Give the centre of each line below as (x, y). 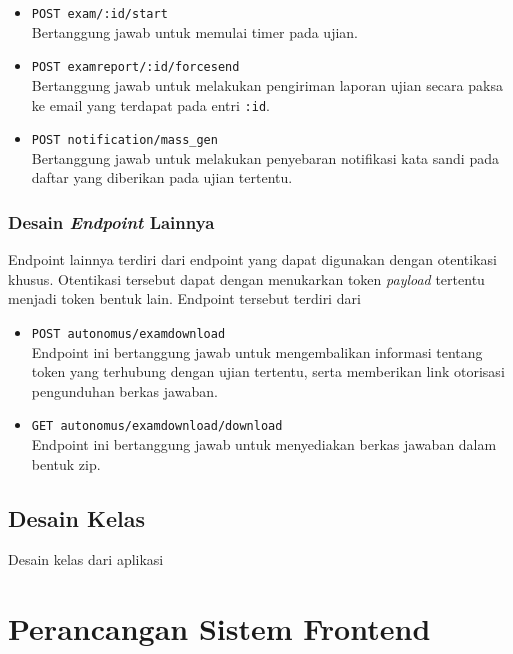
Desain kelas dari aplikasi (86, 559)
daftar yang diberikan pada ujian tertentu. (162, 177)
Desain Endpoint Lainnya (111, 221)
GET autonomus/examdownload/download (157, 426)
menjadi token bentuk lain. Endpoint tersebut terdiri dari (184, 298)
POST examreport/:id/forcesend (135, 67)
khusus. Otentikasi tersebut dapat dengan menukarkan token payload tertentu (246, 278)
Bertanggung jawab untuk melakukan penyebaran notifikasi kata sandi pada (265, 157)
